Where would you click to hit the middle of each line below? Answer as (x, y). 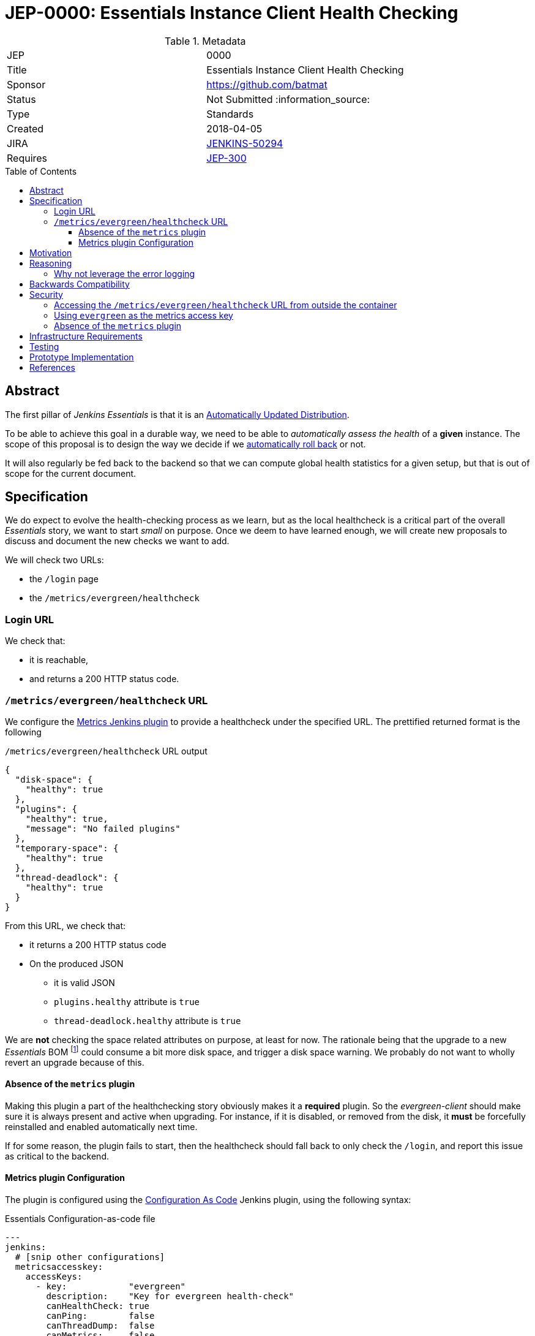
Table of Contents (41, 171)
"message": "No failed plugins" (103, 828)
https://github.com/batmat (267, 84)
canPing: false (100, 1316)
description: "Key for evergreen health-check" (170, 1296)
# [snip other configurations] (90, 1257)
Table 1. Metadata (205, 41)
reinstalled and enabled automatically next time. (101, 1126)
